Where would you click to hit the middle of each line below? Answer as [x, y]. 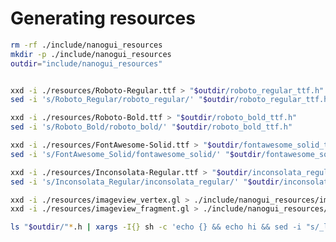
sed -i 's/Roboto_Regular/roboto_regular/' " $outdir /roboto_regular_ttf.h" [171, 100]
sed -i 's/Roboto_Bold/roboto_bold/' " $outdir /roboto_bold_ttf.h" [151, 127]
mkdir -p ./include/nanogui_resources [91, 54]
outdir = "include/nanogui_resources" [86, 63]
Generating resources [103, 18]
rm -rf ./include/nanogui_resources [86, 45]
